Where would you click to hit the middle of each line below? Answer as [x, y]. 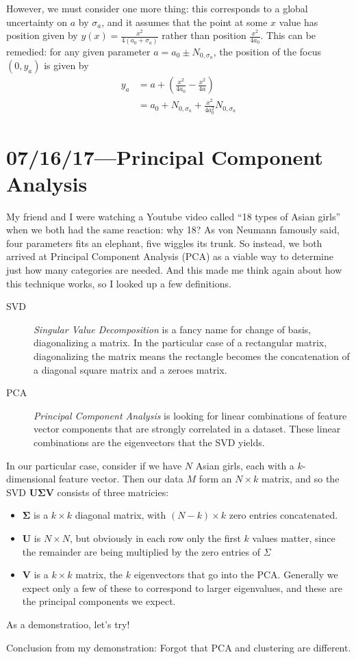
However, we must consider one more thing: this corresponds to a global [157, 8]
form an [215, 479]
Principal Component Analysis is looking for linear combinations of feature [190, 415]
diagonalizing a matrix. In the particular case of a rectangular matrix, [180, 343]
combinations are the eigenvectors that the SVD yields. [149, 442]
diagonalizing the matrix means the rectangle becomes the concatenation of [192, 356]
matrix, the [99, 574]
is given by [66, 65]
